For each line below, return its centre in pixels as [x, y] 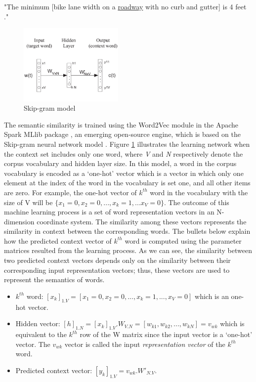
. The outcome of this [196, 202]
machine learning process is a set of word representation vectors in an [109, 212]
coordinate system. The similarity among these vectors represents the [142, 221]
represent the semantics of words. [54, 279]
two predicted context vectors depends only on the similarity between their [117, 260]
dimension [19, 221]
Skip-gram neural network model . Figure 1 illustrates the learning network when [127, 144]
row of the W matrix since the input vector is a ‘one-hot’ [166, 334]
